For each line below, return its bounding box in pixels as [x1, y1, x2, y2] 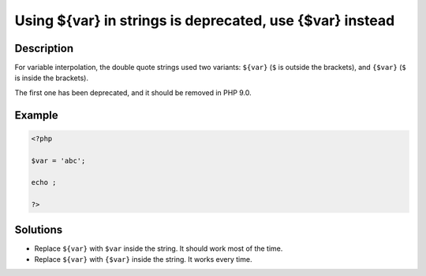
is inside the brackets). [14, 73, 88, 83]
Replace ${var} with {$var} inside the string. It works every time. [34, 255, 252, 264]
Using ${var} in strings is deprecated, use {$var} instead [14, 12, 395, 29]
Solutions [14, 223, 63, 236]
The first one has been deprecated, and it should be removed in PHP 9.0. [14, 87, 252, 98]
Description [14, 42, 74, 55]
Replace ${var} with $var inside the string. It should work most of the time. [34, 244, 283, 253]
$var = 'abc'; [31, 156, 86, 165]
